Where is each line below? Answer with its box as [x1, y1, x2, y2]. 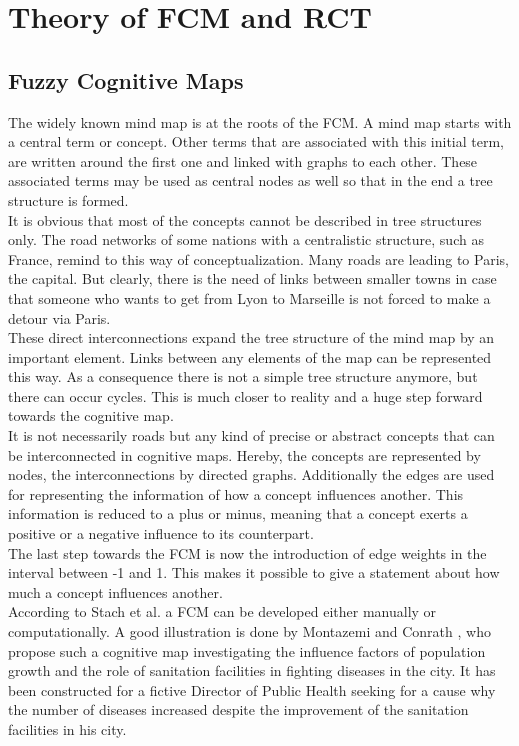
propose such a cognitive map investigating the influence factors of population [8, 640, 486, 661]
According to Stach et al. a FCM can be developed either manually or [8, 601, 437, 622]
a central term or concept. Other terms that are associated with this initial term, [8, 131, 504, 152]
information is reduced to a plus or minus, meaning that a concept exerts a [8, 503, 468, 524]
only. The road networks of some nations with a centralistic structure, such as [8, 229, 484, 250]
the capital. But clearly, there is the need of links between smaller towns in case [8, 268, 497, 289]
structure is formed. [8, 189, 129, 210]
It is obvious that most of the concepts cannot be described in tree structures [8, 209, 482, 230]
